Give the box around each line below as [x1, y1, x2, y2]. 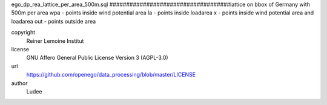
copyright [11, 29, 36, 36]
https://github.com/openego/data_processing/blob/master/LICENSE [26, 71, 196, 78]
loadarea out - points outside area [11, 17, 96, 25]
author [11, 79, 28, 87]
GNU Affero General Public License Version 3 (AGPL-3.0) [26, 54, 169, 62]
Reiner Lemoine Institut [26, 37, 84, 45]
